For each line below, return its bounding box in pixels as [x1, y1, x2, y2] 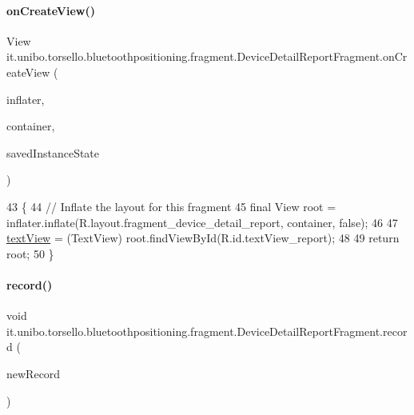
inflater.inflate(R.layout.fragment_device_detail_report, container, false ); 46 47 [6, 213, 398, 230]
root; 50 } [6, 245, 54, 261]
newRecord [6, 365, 61, 381]
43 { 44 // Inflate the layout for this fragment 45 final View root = [6, 198, 336, 214]
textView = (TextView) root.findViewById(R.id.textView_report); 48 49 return [6, 229, 400, 246]
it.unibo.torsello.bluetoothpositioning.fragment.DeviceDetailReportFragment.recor [6, 322, 408, 339]
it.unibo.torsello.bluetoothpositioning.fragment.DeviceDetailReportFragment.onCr [6, 48, 408, 65]
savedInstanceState [6, 144, 100, 161]
